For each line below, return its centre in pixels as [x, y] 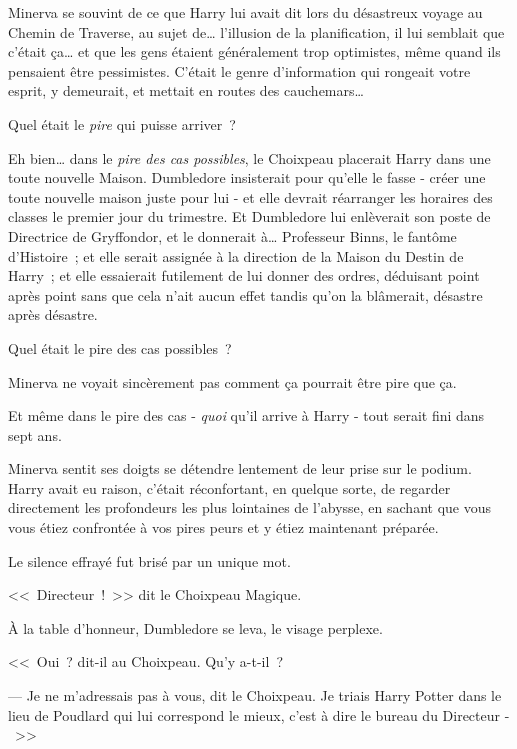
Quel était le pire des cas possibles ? [120, 347]
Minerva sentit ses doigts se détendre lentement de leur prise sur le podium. [240, 468]
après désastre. [53, 314]
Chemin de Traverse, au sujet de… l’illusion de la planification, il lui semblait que [256, 31]
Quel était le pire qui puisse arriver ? [122, 123]
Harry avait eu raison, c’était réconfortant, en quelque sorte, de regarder [229, 487]
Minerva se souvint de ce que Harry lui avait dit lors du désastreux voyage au [245, 12]
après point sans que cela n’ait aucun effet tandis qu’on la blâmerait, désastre [245, 294]
